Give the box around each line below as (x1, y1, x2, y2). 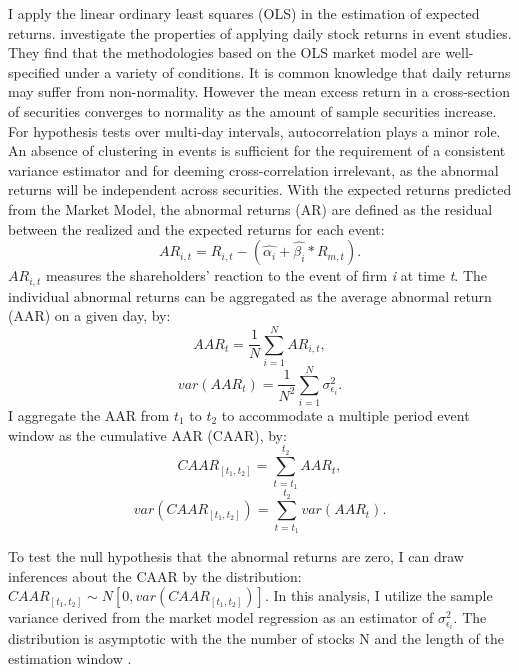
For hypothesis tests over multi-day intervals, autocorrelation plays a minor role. (8, 120, 501, 141)
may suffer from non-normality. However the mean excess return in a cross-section (8, 81, 510, 102)
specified (8, 61, 60, 82)
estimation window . (8, 647, 132, 668)
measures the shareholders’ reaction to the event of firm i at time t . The (45, 265, 488, 286)
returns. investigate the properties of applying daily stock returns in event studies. (8, 22, 512, 43)
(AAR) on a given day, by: (8, 305, 171, 326)
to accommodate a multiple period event (221, 405, 470, 426)
